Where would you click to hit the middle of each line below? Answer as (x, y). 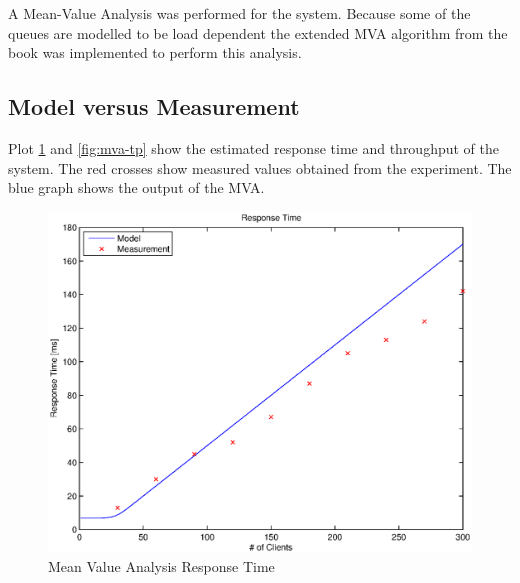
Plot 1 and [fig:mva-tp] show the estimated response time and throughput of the (254, 147)
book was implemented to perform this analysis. (155, 52)
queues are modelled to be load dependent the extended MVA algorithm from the (258, 32)
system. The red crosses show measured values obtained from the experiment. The (260, 167)
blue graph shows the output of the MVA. (136, 187)
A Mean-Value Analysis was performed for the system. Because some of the (239, 13)
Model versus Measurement (154, 106)
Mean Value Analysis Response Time (161, 566)
